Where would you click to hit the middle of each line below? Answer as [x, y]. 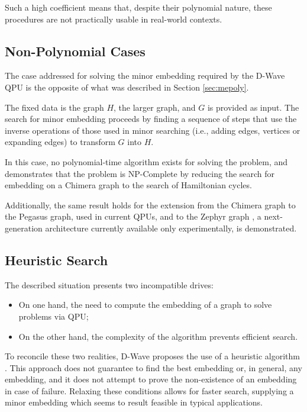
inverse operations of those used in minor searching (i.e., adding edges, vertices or [153, 130]
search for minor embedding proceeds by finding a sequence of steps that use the [151, 119]
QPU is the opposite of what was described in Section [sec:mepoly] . [127, 87]
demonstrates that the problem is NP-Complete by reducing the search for [140, 173]
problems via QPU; [54, 316]
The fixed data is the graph [54, 107]
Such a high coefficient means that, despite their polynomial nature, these [138, 7]
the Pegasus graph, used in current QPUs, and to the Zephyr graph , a [133, 216]
